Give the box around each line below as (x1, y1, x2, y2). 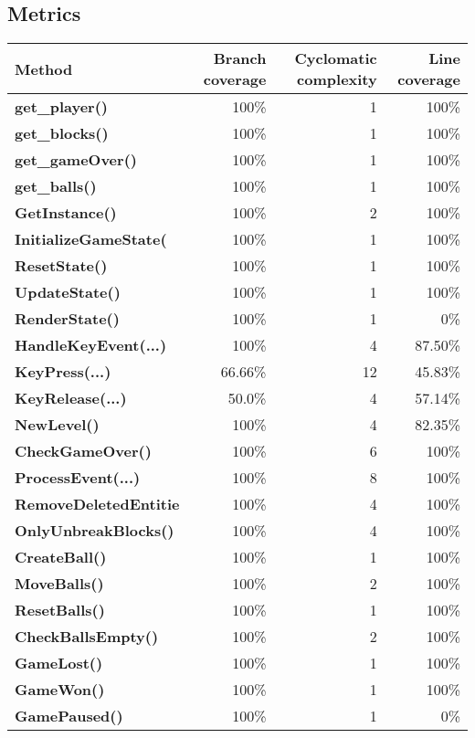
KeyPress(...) (15, 361, 111, 383)
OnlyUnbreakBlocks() (15, 520, 174, 542)
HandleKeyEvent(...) (15, 334, 167, 356)
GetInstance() (15, 202, 117, 224)
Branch (213, 47, 267, 69)
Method (15, 58, 73, 79)
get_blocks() (15, 122, 109, 144)
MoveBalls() (15, 573, 104, 595)
